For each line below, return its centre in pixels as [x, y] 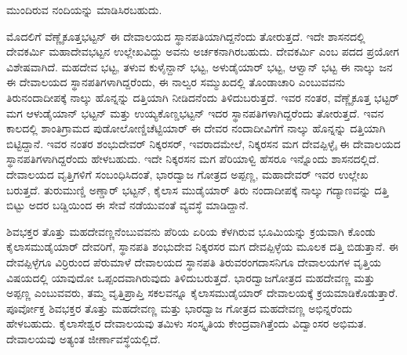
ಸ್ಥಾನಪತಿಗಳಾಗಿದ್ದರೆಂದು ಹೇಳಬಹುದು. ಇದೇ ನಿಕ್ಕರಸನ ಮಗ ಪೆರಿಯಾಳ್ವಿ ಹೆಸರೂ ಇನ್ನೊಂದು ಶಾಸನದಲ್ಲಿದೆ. [193, 159]
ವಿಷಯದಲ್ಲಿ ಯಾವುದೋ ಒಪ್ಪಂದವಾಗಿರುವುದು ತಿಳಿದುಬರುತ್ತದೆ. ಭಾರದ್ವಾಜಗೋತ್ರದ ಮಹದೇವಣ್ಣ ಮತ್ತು [191, 277]
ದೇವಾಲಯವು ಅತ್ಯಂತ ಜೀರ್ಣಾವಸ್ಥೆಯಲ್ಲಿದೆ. [84, 338]
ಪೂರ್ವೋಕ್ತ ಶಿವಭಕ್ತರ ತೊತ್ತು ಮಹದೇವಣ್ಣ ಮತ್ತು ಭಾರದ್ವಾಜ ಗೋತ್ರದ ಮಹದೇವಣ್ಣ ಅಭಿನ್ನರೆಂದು [180, 308]
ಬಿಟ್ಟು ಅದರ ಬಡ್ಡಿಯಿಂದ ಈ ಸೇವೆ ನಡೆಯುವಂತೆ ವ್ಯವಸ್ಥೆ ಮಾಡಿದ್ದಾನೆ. [127, 205]
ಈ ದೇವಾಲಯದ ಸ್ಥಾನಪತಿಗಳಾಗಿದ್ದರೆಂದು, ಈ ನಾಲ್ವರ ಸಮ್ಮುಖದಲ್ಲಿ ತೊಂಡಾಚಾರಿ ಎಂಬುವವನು [176, 82]
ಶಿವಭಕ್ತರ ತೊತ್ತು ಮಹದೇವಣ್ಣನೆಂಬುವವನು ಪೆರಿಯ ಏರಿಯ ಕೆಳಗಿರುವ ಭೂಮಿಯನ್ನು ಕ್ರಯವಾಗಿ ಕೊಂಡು [191, 231]
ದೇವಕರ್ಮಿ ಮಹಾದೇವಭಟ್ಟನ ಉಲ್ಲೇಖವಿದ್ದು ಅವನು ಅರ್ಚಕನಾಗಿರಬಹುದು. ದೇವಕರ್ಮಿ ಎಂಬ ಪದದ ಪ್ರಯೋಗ [203, 51]
